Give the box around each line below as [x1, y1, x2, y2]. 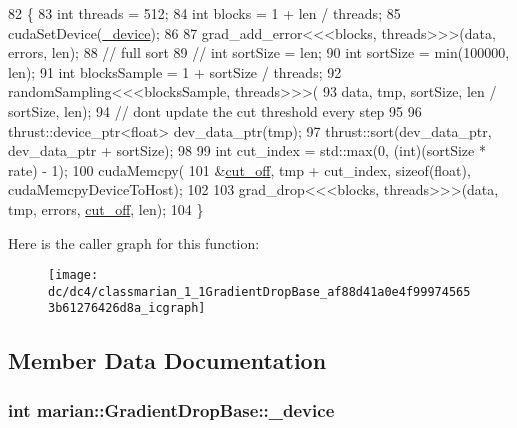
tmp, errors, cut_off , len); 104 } [8, 198, 204, 219]
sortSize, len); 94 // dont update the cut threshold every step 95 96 [8, 100, 422, 121]
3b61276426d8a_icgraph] [48, 301, 206, 316]
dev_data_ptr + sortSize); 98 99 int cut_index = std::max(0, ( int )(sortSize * [8, 140, 486, 161]
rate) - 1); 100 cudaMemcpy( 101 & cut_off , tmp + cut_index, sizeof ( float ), [8, 159, 471, 180]
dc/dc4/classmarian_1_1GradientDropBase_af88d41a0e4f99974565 [48, 284, 471, 299]
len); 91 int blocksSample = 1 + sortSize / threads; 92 [8, 61, 342, 82]
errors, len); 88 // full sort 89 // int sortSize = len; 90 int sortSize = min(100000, [8, 42, 510, 63]
